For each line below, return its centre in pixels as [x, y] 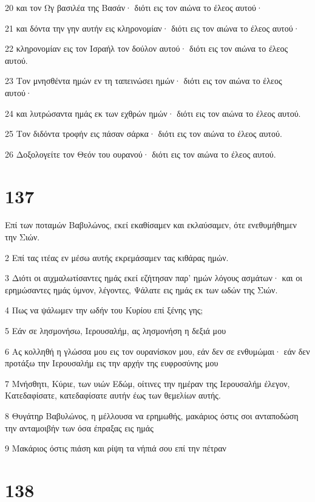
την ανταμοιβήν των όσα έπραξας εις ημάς [79, 427]
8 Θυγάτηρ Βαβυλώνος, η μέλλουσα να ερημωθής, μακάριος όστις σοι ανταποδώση [152, 416]
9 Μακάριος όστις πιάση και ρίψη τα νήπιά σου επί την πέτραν [116, 448]
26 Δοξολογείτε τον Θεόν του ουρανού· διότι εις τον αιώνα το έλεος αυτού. [141, 154]
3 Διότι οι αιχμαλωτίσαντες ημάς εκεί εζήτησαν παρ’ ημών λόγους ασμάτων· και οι [154, 278]
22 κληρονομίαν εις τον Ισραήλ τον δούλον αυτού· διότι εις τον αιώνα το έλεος [146, 48]
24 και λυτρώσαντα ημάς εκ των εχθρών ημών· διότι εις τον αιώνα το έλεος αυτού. [153, 113]
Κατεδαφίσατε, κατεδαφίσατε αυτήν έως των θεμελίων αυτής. [113, 395]
